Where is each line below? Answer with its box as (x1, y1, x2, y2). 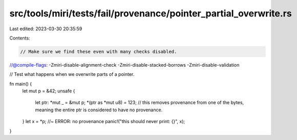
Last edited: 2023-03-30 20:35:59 (9, 26, 82, 32)
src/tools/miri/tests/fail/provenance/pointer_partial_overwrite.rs (9, 8, 292, 19)
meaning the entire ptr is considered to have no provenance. (35, 107, 163, 113)
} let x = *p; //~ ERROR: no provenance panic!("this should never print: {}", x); (22, 118, 185, 125)
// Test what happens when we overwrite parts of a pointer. (9, 71, 135, 77)
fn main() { (9, 81, 32, 87)
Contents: (9, 35, 30, 41)
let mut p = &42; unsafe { (22, 88, 75, 94)
